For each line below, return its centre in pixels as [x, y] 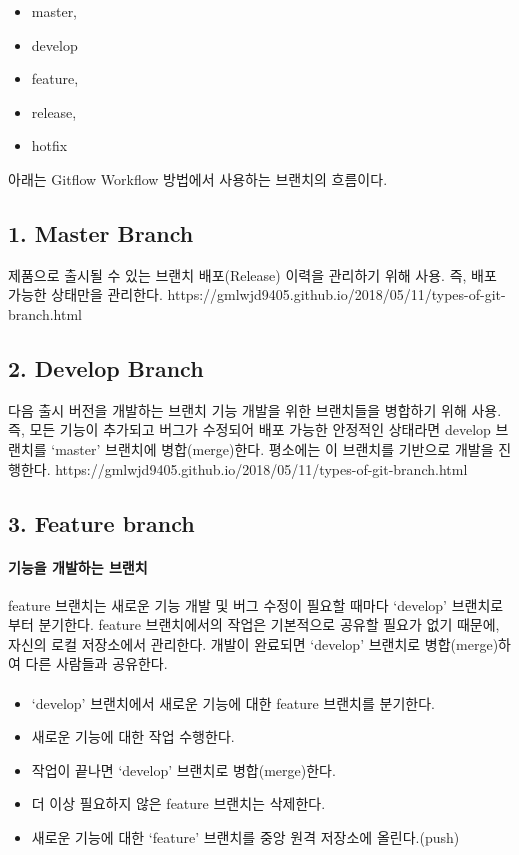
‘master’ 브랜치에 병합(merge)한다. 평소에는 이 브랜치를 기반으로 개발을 [272, 448]
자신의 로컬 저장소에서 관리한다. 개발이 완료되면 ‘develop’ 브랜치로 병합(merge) [253, 643]
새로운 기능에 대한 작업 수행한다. [133, 736]
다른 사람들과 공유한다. [96, 663]
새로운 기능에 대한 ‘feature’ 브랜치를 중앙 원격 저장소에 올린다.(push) [245, 837]
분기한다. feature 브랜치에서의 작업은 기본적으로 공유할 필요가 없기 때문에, [269, 624]
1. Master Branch [101, 232]
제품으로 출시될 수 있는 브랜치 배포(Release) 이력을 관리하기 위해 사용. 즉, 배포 [252, 274]
